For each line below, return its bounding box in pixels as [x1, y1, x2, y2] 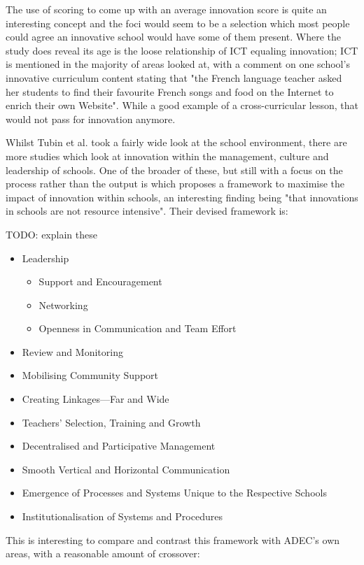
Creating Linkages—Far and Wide [22, 392, 169, 406]
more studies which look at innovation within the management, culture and [6, 148, 329, 163]
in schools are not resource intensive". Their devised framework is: [6, 203, 288, 218]
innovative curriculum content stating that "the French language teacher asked [6, 70, 342, 85]
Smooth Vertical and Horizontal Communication [22, 462, 230, 476]
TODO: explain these [6, 227, 97, 241]
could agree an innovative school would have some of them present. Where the [6, 29, 342, 44]
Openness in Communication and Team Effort [38, 321, 237, 336]
